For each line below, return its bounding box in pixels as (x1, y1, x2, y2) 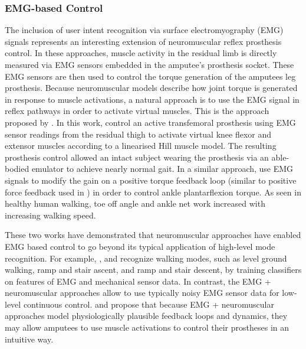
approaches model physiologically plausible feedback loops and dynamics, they (5, 309, 288, 322)
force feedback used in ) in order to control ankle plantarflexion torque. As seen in (5, 185, 301, 198)
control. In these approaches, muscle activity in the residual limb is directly (5, 47, 277, 59)
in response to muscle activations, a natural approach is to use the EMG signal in (5, 93, 300, 105)
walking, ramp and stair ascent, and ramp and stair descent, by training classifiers (5, 263, 302, 276)
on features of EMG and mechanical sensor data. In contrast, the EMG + (5, 275, 271, 287)
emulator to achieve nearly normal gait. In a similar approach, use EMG (31, 162, 294, 175)
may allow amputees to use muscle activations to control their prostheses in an (5, 321, 289, 334)
